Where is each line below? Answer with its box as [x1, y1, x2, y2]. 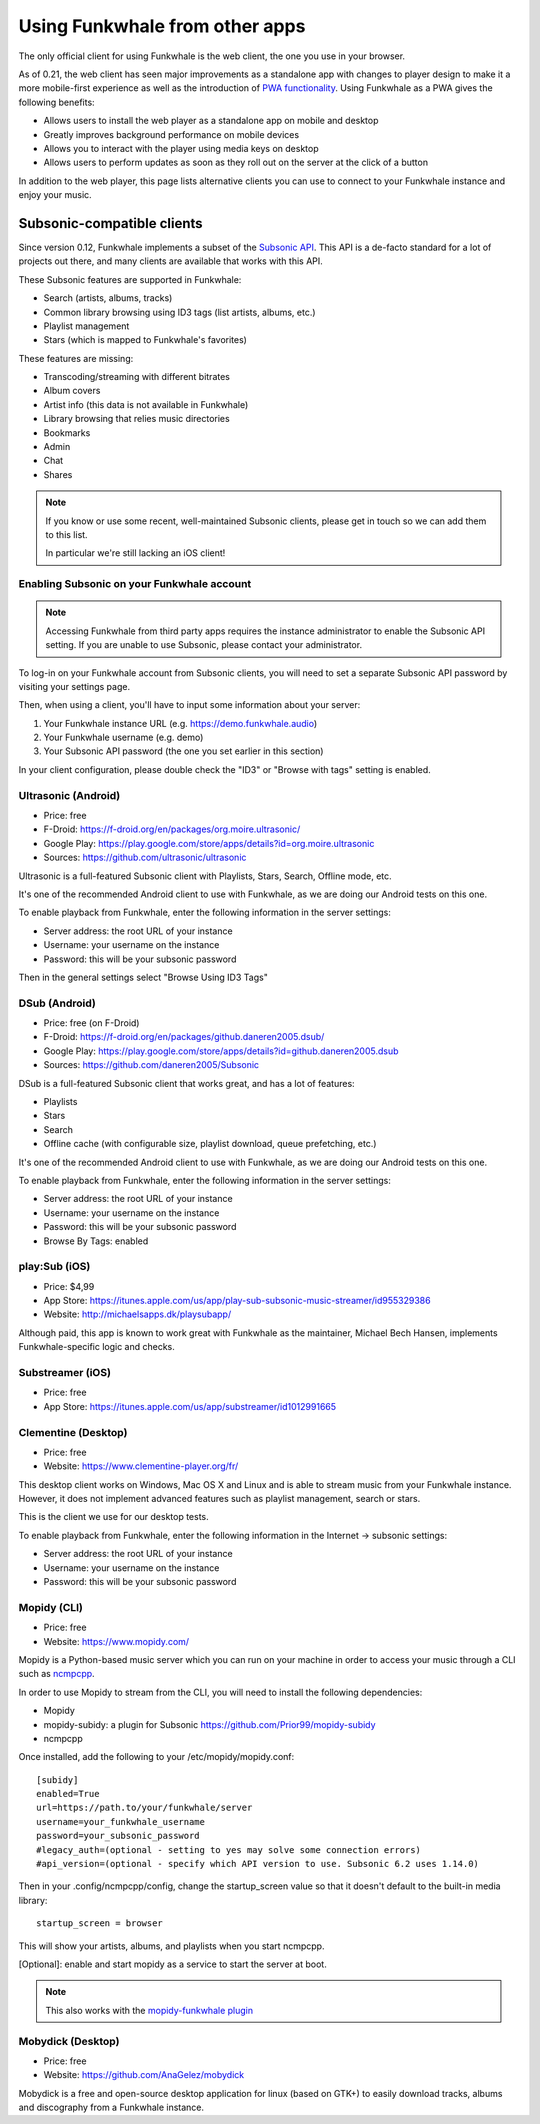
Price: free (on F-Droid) [43, 1017, 140, 1029]
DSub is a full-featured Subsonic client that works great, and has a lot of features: [18, 1077, 355, 1089]
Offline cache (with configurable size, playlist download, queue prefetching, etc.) [43, 1138, 377, 1150]
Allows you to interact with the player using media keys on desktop [43, 142, 319, 154]
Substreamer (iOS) [18, 1365, 112, 1379]
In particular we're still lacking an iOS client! [45, 547, 226, 559]
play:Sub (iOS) [18, 1260, 91, 1274]
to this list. [45, 529, 89, 540]
